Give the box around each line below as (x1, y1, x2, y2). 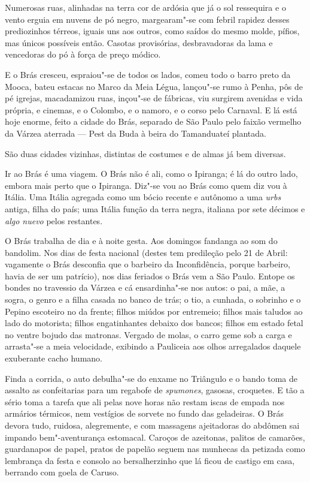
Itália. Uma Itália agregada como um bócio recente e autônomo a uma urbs (5, 191, 281, 203)
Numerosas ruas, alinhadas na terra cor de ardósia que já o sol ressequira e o (5, 1, 286, 13)
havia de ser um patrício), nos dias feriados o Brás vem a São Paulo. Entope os (5, 269, 295, 282)
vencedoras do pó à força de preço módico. (5, 48, 161, 61)
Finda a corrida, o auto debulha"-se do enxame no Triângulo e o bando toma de (5, 372, 298, 384)
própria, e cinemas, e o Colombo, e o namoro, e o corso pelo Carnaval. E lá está (5, 103, 297, 116)
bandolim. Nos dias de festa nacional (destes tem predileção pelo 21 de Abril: (5, 246, 288, 258)
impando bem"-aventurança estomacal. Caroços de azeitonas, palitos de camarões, (5, 430, 305, 443)
